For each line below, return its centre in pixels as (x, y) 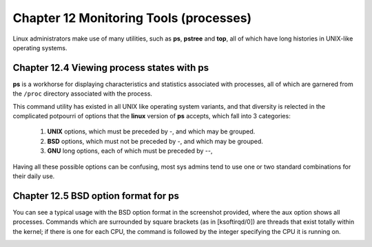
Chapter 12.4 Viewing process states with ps (111, 68)
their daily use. (34, 176)
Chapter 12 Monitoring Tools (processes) (132, 18)
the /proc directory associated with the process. (83, 94)
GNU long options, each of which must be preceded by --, (130, 151)
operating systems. (40, 47)
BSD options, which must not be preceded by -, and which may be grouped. (155, 141)
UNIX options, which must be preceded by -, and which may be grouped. (151, 131)
